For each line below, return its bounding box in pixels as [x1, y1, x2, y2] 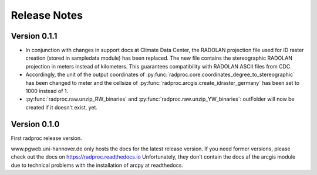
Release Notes [11, 9, 83, 22]
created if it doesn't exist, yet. [25, 104, 98, 111]
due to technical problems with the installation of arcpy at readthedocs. [11, 162, 183, 169]
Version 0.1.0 [11, 119, 60, 129]
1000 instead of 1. [25, 88, 69, 95]
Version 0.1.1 [11, 31, 58, 41]
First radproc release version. [11, 135, 82, 142]
